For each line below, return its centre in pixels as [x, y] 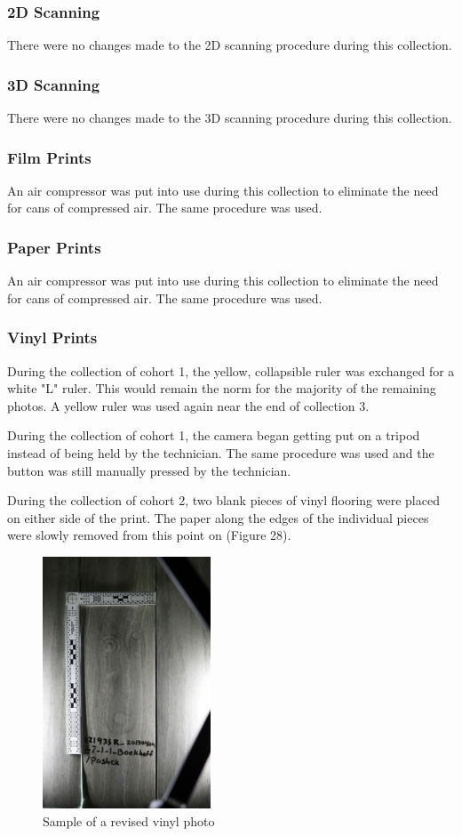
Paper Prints [54, 247]
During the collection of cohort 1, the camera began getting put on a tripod [214, 435]
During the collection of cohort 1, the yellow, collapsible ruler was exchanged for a [231, 370]
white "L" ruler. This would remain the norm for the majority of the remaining [222, 388]
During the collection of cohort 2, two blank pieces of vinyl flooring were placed [223, 500]
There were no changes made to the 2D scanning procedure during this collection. [230, 45]
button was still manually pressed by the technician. [149, 470]
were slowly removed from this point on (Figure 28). [149, 535]
